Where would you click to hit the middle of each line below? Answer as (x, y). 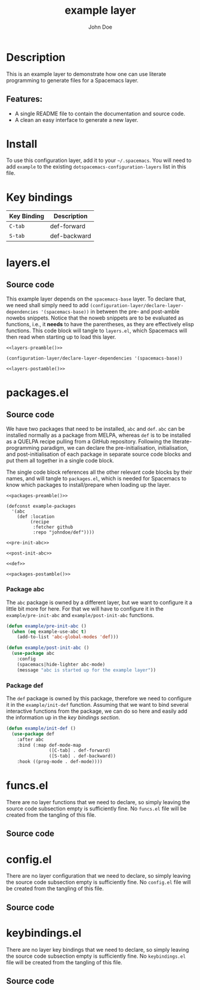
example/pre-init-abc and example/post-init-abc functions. (80, 615)
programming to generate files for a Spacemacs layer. (73, 80)
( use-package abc (33, 654)
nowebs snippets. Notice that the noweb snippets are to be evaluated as (95, 318)
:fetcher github (53, 527)
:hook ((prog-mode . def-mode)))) (60, 762)
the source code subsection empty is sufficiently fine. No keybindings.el (96, 956)
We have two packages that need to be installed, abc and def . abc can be (96, 429)
